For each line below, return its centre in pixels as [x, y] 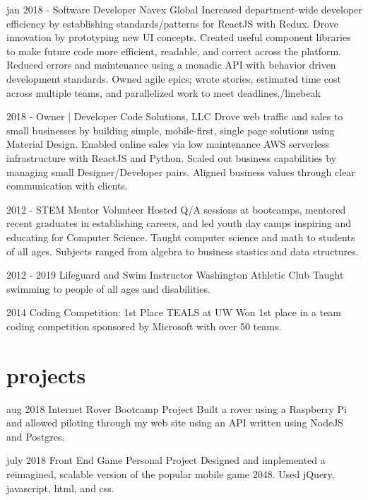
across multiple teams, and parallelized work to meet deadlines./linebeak [164, 92]
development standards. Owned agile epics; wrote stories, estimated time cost [174, 78]
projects [46, 374]
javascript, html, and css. [60, 488]
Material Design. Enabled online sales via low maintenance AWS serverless [168, 144]
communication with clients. [67, 186]
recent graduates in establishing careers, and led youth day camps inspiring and [179, 223]
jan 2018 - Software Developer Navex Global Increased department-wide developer [184, 9]
